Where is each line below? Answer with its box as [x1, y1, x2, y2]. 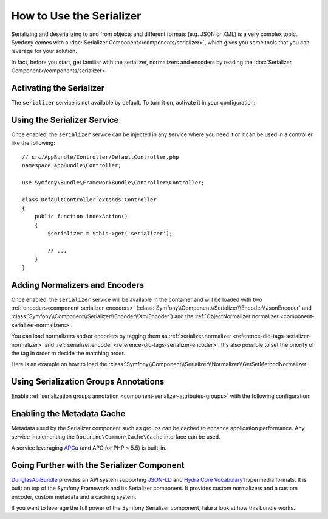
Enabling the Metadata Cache [11, 408, 126, 419]
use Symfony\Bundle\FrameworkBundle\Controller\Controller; [22, 179, 205, 186]
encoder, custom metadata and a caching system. [11, 493, 137, 500]
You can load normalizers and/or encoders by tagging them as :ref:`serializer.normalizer [11, 332, 231, 340]
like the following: [11, 139, 56, 147]
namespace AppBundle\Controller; [22, 162, 121, 169]
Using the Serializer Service [11, 114, 119, 125]
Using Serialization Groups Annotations [11, 377, 165, 387]
